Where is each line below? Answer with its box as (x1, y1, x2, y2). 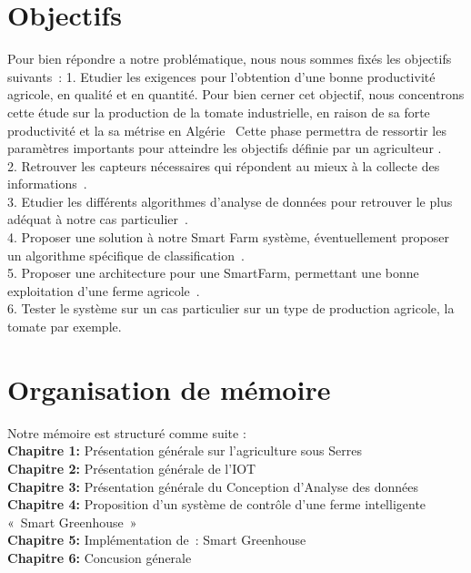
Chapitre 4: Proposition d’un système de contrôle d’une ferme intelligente (7, 495, 426, 514)
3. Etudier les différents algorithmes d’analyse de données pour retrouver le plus (7, 191, 453, 210)
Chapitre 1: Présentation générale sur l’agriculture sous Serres (7, 441, 362, 460)
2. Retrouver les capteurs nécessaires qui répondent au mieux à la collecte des (7, 156, 440, 175)
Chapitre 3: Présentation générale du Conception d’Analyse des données (7, 476, 418, 496)
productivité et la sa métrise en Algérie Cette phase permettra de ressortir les (7, 120, 446, 139)
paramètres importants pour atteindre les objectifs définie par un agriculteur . (7, 138, 442, 158)
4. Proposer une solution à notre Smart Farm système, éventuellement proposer (7, 228, 449, 247)
